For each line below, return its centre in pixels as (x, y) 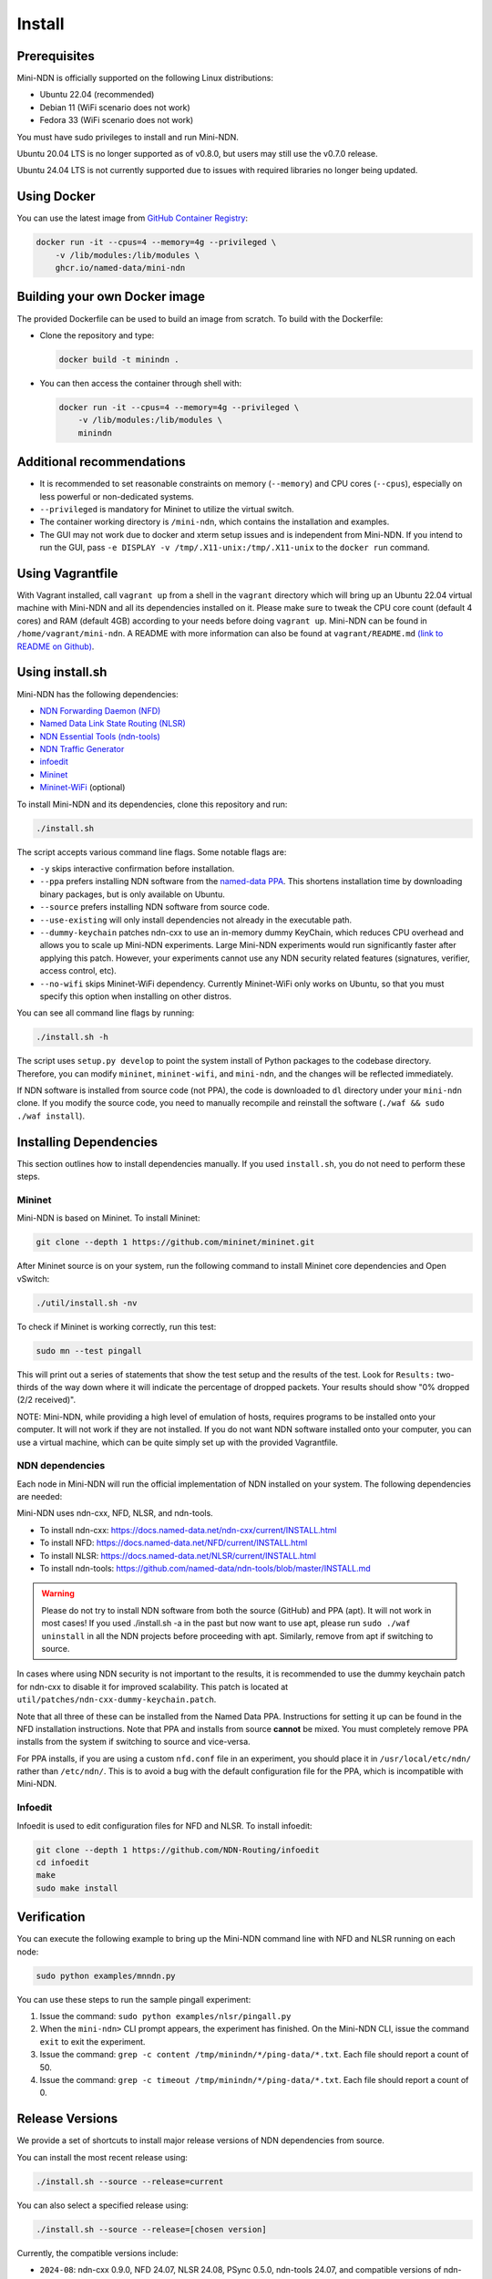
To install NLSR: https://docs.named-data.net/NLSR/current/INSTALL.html (178, 1555)
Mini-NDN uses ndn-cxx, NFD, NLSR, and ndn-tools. (115, 1513)
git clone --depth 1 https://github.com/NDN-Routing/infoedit (178, 1850)
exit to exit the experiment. (92, 2041)
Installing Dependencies (87, 1142)
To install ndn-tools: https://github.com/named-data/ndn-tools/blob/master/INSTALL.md (205, 1569)
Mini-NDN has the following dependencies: (98, 694)
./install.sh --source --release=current (130, 2181)
